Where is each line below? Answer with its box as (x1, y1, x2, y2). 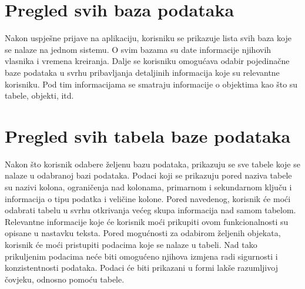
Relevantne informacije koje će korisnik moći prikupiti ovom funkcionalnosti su (5, 215, 289, 227)
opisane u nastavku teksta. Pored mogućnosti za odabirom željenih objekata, (5, 227, 281, 239)
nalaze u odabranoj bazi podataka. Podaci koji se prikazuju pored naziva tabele (5, 169, 292, 182)
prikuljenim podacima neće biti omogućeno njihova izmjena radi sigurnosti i (5, 250, 278, 262)
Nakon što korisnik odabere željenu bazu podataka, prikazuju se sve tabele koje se (5, 157, 300, 170)
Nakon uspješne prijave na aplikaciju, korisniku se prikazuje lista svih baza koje (5, 32, 291, 44)
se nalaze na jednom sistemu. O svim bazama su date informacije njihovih (5, 43, 272, 55)
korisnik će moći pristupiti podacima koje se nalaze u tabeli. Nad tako (5, 238, 257, 250)
